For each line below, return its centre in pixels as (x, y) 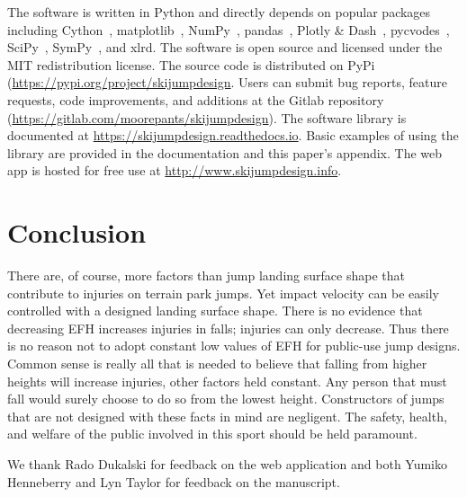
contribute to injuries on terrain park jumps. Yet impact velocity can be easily (223, 293)
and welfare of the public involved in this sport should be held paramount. (212, 434)
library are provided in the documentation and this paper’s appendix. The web (225, 152)
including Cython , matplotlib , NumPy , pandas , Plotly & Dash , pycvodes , (229, 29)
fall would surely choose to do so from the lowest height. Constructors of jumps (226, 399)
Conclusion (77, 232)
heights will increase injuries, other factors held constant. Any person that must (227, 381)
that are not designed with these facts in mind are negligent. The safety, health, (227, 416)
